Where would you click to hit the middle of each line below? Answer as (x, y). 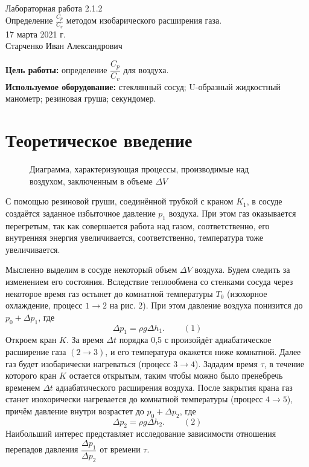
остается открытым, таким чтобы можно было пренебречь (176, 375)
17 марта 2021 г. (36, 34)
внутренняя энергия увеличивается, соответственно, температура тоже (134, 237)
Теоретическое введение (99, 140)
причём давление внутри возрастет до (75, 410)
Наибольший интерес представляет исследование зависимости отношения (141, 433)
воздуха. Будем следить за (242, 269)
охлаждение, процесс (44, 305)
